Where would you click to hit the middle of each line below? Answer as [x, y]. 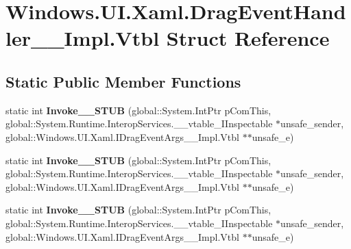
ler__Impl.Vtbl [83, 38]
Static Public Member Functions [123, 81]
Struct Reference [248, 38]
